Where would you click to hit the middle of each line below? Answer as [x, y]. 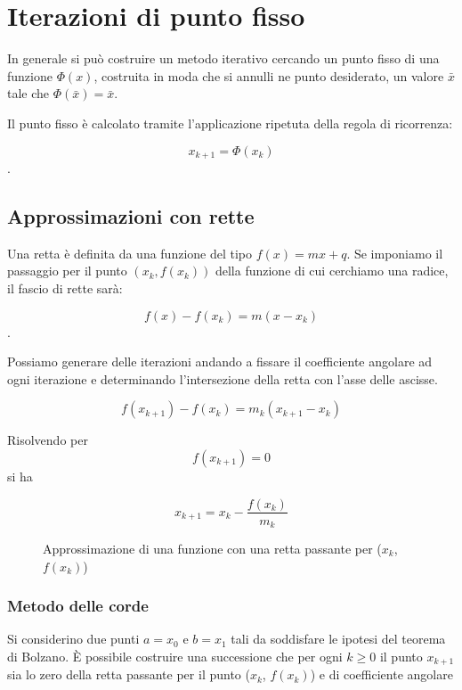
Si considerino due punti [73, 639]
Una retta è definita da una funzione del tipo [130, 253]
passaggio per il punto [67, 271]
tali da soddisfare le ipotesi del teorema [338, 639]
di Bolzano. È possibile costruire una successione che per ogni [175, 657]
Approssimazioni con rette [131, 215]
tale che [28, 93]
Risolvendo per [48, 440]
